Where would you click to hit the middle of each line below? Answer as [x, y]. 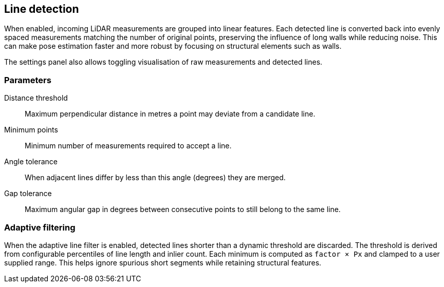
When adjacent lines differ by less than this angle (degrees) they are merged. [155, 178]
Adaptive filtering [40, 227]
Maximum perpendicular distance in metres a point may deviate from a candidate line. [170, 114]
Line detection [42, 9]
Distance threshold [36, 98]
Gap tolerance [28, 194]
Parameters [28, 80]
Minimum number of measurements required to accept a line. [128, 146]
